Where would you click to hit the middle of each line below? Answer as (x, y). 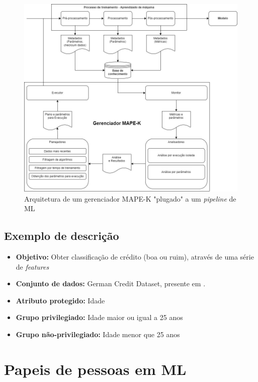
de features (32, 266)
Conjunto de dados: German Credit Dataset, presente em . (111, 283)
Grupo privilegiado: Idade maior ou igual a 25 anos (99, 317)
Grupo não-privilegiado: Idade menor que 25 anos (98, 334)
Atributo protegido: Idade (60, 300)
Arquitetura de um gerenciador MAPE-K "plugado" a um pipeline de (130, 198)
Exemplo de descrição (62, 236)
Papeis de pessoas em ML (95, 369)
